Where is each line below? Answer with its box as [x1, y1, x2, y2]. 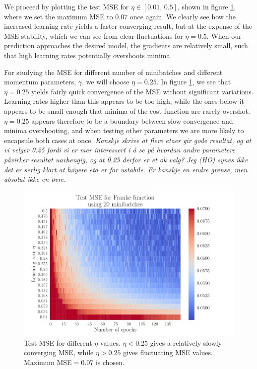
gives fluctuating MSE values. [123, 347, 213, 358]
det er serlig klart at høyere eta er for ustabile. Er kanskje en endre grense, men [4, 164, 248, 174]
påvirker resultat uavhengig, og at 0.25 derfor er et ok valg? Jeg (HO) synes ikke [4, 154, 248, 164]
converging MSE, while [24, 347, 94, 358]
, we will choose [82, 76, 129, 87]
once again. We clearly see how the [129, 11, 236, 21]
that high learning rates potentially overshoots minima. [4, 50, 172, 60]
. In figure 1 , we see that [156, 76, 231, 87]
